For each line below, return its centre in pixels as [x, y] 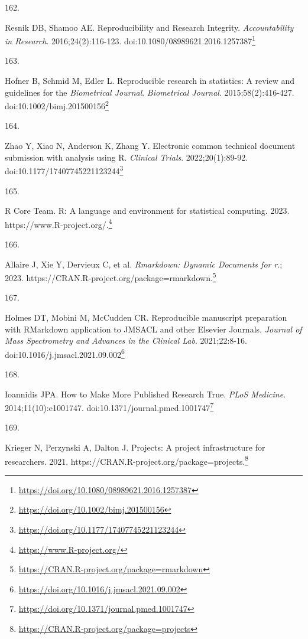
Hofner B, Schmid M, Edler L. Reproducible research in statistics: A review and [150, 81]
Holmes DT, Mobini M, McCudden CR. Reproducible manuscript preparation [146, 317]
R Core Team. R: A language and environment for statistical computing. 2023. [147, 211]
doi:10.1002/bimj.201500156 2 [57, 105]
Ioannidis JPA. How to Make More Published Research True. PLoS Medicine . [145, 394]
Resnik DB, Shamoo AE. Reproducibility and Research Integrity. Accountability [149, 27]
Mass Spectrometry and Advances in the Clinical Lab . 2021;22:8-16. [126, 340]
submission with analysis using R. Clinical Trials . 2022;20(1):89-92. [127, 157]
